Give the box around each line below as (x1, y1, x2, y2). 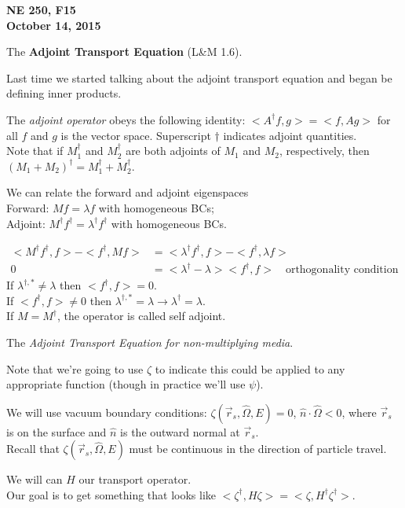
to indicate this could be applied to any (155, 360, 345, 377)
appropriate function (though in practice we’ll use (6, 376, 246, 392)
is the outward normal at (120, 423, 240, 440)
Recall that (6, 440, 60, 457)
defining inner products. (6, 85, 122, 101)
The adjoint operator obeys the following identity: (6, 111, 246, 127)
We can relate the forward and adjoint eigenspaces (6, 184, 249, 201)
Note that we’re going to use (6, 360, 144, 377)
